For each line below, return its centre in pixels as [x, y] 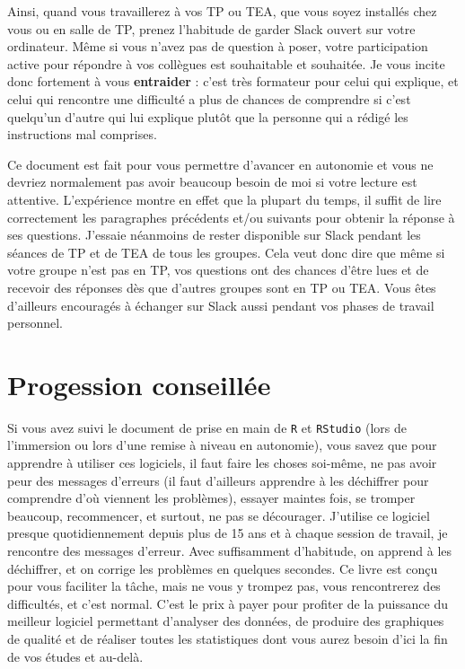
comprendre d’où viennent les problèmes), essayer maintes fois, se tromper [211, 498]
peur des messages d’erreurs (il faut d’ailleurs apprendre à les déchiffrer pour [218, 480]
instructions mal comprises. [82, 134]
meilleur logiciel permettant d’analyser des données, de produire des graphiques [226, 621]
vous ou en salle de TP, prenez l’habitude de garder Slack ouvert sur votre [211, 28]
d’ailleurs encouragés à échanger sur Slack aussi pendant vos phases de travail [221, 305]
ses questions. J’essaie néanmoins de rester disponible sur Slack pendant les [214, 235]
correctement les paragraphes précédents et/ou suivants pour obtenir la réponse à [231, 217]
